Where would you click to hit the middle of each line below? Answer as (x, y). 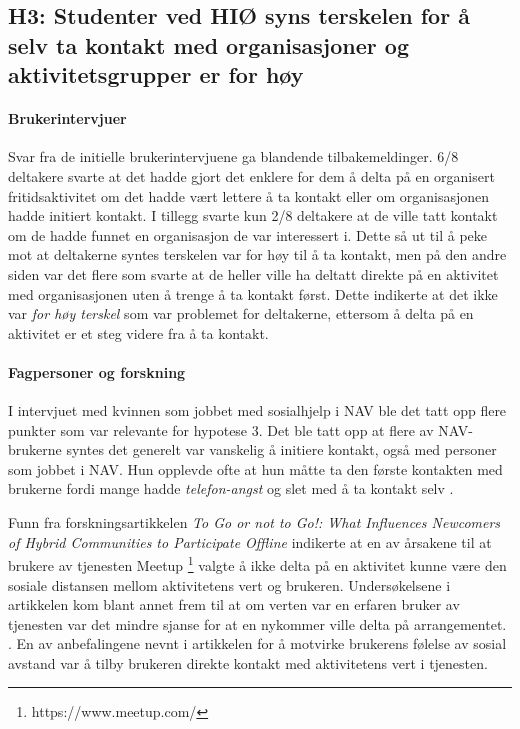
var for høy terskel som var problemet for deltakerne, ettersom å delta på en (241, 313)
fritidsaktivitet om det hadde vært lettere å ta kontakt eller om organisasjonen (249, 195)
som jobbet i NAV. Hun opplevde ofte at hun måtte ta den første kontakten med (255, 468)
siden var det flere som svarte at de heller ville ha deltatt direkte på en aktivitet (253, 273)
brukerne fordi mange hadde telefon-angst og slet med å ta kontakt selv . (231, 488)
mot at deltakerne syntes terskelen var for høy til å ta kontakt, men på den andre (257, 254)
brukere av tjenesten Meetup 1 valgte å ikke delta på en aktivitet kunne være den (257, 563)
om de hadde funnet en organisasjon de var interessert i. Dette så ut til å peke (248, 234)
